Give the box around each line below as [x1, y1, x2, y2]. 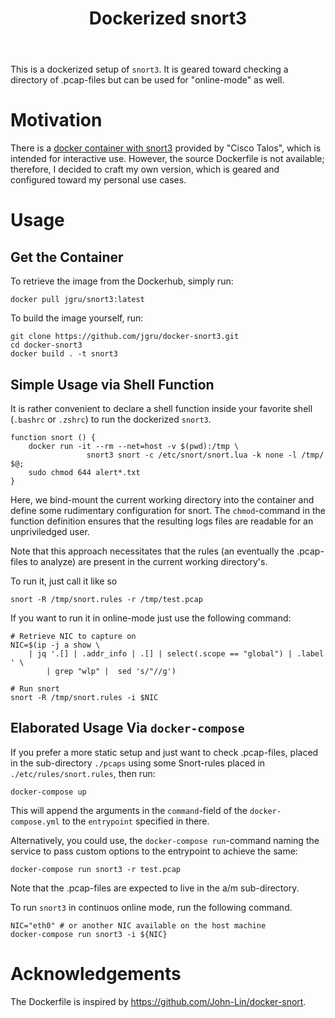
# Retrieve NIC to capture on [10, 631, 137, 641]
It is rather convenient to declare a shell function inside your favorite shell [10, 402, 313, 414]
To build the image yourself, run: [10, 312, 144, 324]
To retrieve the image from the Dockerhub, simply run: [10, 275, 234, 287]
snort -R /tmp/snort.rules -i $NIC [10, 692, 159, 702]
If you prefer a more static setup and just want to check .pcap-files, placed [10, 746, 319, 758]
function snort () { [10, 432, 97, 442]
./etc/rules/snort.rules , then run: [10, 767, 156, 779]
